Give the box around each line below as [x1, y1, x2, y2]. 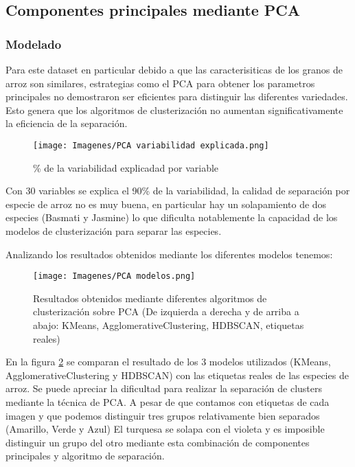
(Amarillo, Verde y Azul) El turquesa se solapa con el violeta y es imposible [5, 422, 325, 436]
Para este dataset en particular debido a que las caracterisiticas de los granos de [5, 62, 343, 76]
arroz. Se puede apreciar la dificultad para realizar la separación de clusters [5, 381, 323, 396]
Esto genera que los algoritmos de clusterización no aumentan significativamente [5, 102, 343, 117]
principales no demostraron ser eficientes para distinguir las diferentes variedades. [5, 89, 348, 104]
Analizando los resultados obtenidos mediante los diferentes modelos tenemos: [5, 247, 333, 261]
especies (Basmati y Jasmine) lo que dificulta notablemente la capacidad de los [5, 210, 338, 225]
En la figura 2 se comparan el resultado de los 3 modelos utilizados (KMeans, [5, 354, 331, 369]
